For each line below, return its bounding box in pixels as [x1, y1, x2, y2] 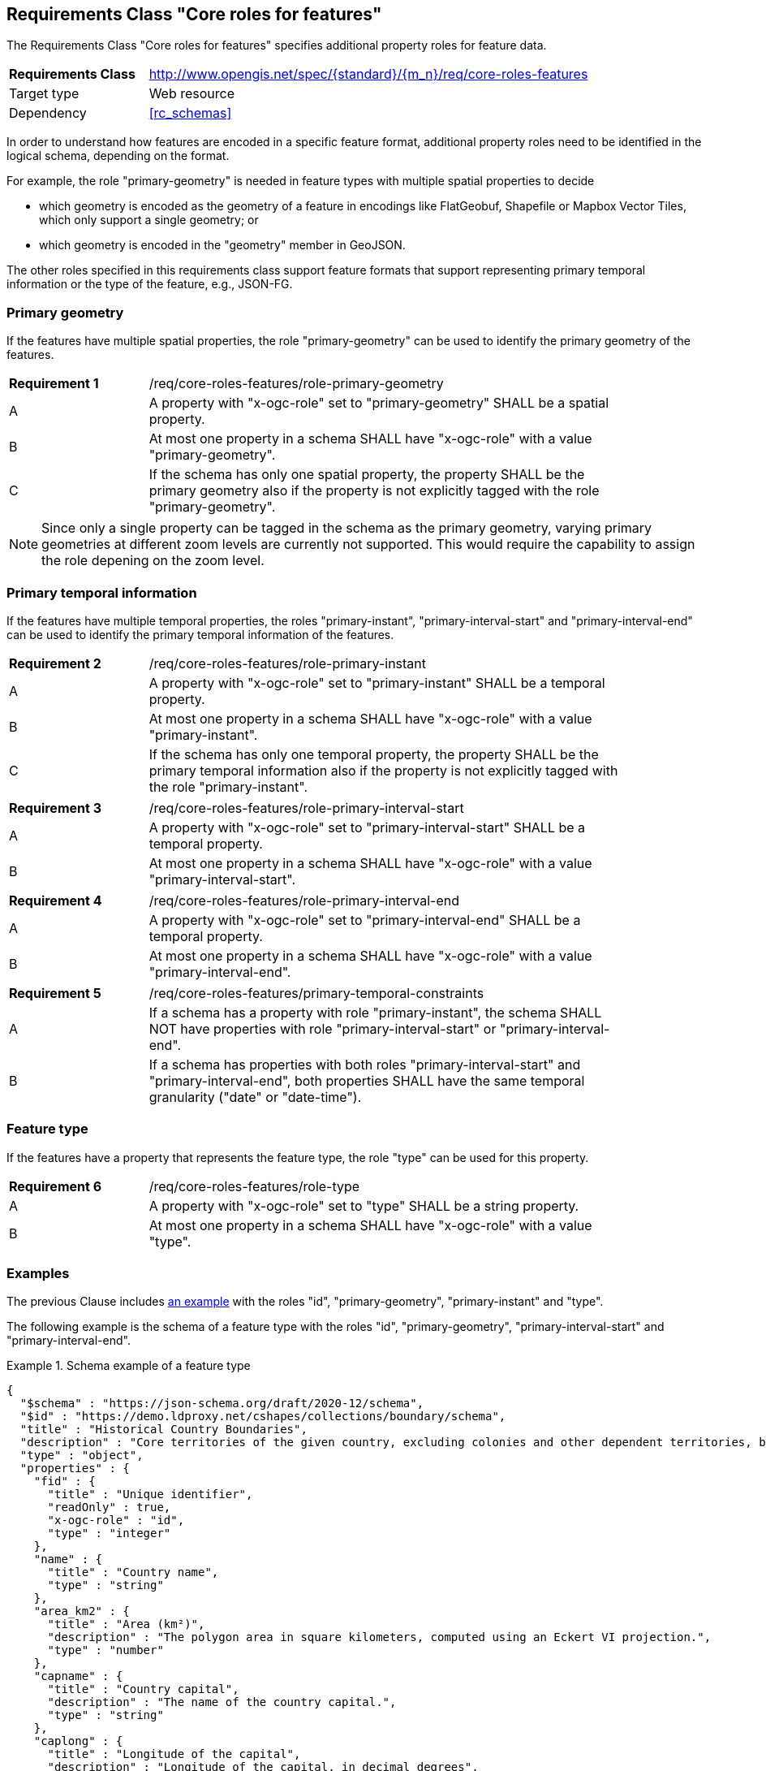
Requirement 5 [9, 984, 101, 1001]
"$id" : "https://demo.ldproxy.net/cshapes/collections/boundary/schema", [19, 1410, 506, 1423]
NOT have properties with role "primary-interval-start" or [148, 1020, 497, 1037]
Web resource [148, 85, 235, 102]
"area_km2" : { [33, 1605, 130, 1618]
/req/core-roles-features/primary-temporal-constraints [148, 984, 484, 1001]
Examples [6, 1265, 70, 1282]
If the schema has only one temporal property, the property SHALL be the [148, 745, 599, 762]
